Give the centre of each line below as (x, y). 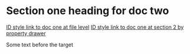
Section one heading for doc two (88, 11)
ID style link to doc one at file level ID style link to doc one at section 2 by (95, 27)
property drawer (26, 33)
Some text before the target (40, 45)
